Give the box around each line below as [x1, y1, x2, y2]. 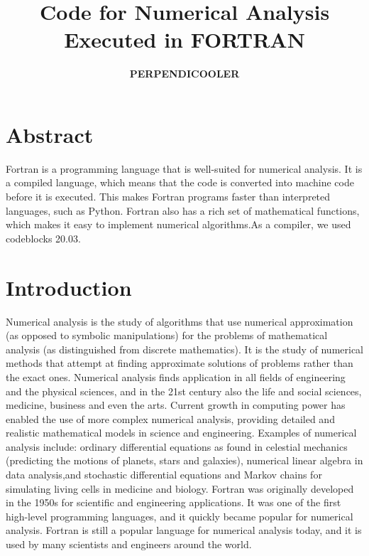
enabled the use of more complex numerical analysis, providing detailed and [6, 411, 335, 426]
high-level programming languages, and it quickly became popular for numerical [6, 508, 353, 523]
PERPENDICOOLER [129, 66, 240, 81]
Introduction [6, 272, 132, 301]
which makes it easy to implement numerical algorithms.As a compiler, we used [6, 217, 351, 232]
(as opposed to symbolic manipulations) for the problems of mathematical [6, 328, 328, 343]
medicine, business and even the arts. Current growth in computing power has [6, 397, 346, 412]
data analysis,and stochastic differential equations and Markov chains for [6, 467, 322, 482]
